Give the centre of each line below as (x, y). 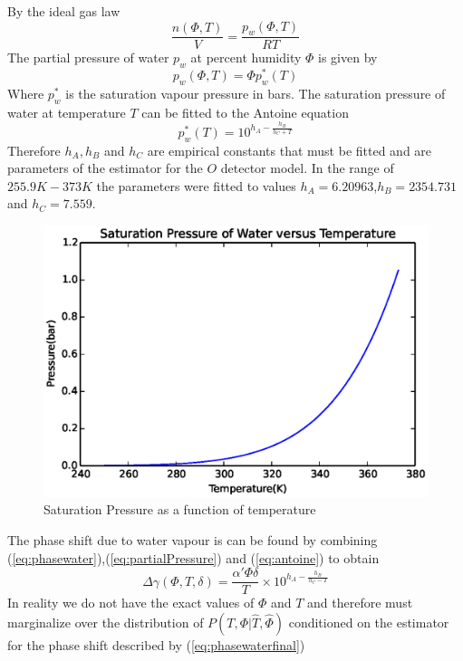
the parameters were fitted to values (196, 185)
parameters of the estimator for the (105, 168)
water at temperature (67, 112)
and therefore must (360, 603)
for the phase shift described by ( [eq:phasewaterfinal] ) (156, 644)
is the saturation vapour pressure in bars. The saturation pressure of (256, 94)
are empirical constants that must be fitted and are (289, 150)
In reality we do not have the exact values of (131, 603)
